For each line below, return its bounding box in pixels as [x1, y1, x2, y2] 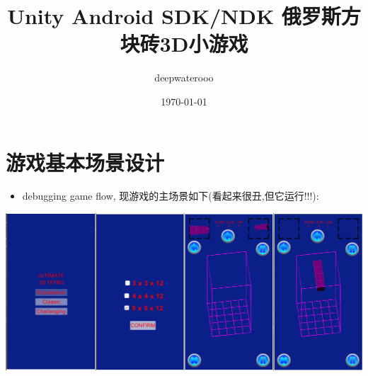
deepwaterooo [154, 70, 214, 85]
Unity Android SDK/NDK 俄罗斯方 [7, 1, 361, 30]
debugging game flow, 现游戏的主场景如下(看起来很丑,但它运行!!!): [22, 188, 319, 203]
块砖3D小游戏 [120, 29, 248, 58]
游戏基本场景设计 [6, 147, 165, 176]
